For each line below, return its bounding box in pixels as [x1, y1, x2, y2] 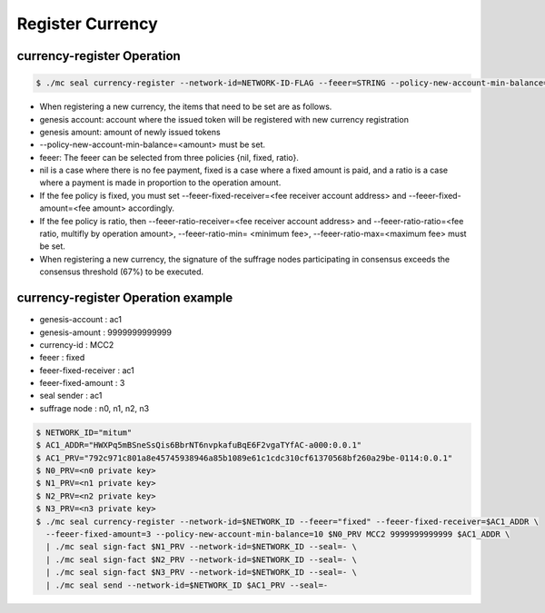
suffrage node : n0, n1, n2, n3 [39, 402, 150, 413]
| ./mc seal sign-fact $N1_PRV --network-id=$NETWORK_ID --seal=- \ [45, 541, 358, 552]
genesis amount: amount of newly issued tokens [39, 126, 222, 137]
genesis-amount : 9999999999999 [39, 327, 173, 338]
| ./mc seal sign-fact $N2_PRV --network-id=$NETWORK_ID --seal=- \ [45, 554, 358, 565]
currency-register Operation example [16, 291, 233, 306]
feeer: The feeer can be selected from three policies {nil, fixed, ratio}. [39, 152, 300, 163]
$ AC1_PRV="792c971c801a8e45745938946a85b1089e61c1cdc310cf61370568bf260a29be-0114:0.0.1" [35, 452, 453, 463]
